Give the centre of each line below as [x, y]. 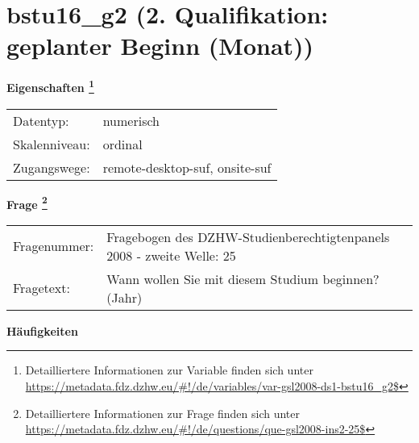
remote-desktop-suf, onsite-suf [187, 167]
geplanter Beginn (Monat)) [160, 46]
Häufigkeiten [42, 330]
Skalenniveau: [52, 144]
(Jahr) [124, 297]
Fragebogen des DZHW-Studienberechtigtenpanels [248, 236]
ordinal [122, 144]
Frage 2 [27, 203]
